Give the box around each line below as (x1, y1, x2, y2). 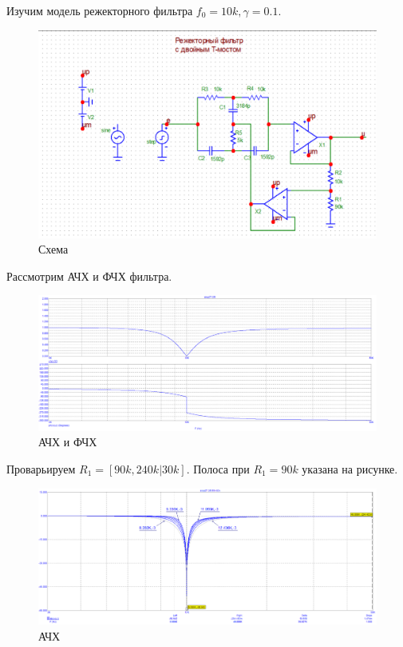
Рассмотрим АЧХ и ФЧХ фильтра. (6, 267, 172, 284)
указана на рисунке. (302, 460, 398, 477)
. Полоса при (186, 460, 250, 477)
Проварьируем (6, 460, 76, 477)
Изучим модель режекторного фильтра (6, 2, 193, 18)
